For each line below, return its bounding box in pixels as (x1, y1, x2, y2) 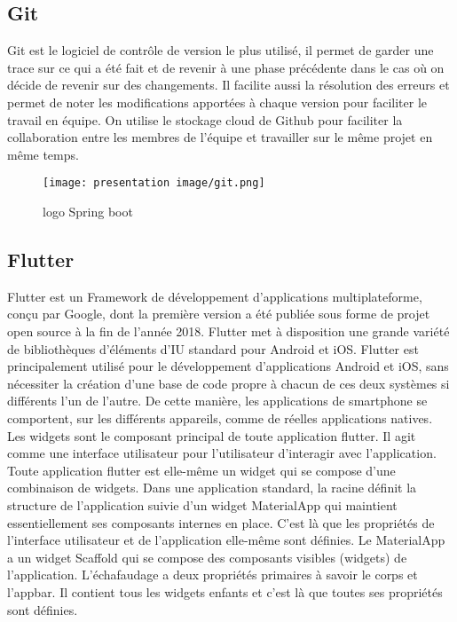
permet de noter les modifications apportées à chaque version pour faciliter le (7, 92, 428, 111)
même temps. (7, 145, 79, 163)
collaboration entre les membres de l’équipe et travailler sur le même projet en (7, 128, 433, 146)
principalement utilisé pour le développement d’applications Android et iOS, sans (7, 357, 449, 375)
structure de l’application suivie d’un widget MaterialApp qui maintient (7, 495, 398, 514)
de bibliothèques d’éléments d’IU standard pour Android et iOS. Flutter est (7, 339, 419, 358)
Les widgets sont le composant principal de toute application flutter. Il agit (7, 426, 416, 445)
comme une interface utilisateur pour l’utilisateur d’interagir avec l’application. (7, 444, 437, 462)
